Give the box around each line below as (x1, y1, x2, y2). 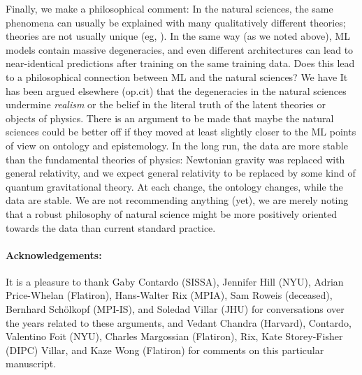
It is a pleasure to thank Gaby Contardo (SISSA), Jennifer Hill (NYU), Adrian (6, 274, 344, 288)
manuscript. (6, 356, 57, 371)
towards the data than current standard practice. (6, 220, 216, 235)
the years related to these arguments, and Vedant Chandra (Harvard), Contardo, (6, 315, 352, 330)
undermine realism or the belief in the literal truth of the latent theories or (6, 97, 326, 112)
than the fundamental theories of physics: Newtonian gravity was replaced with (6, 152, 345, 166)
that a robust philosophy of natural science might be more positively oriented (6, 206, 338, 221)
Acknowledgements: (6, 247, 102, 262)
